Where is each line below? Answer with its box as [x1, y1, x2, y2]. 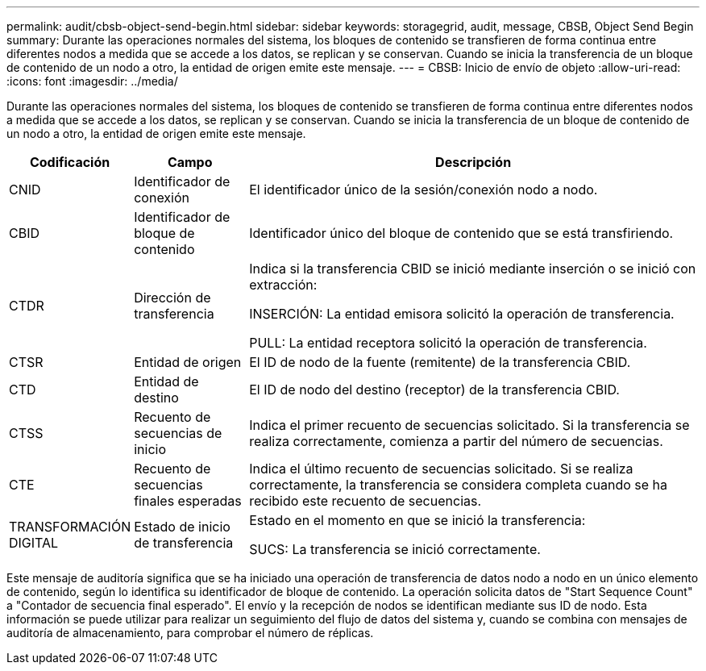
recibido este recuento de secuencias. [249, 493, 482, 509]
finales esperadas [134, 493, 242, 509]
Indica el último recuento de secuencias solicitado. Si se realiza [249, 461, 633, 477]
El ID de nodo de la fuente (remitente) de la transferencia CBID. [249, 354, 631, 370]
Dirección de [134, 290, 211, 306]
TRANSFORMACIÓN [9, 519, 131, 535]
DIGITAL [9, 535, 59, 551]
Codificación [29, 154, 110, 170]
